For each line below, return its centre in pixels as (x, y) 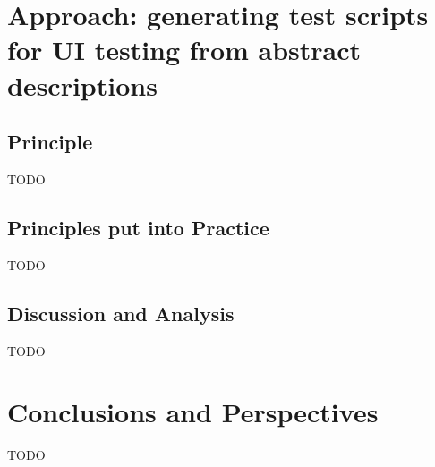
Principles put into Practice (138, 227)
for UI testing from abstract (184, 50)
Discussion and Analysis (121, 313)
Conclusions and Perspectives (193, 412)
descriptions (82, 85)
